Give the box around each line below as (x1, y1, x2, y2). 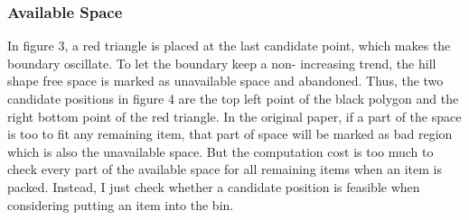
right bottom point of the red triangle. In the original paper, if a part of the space (7, 106, 462, 125)
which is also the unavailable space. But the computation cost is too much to (7, 142, 434, 160)
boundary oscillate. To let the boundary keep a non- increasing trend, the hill (7, 53, 436, 72)
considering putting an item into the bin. (7, 195, 234, 214)
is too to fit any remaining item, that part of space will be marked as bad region (7, 124, 453, 143)
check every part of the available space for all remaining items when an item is (7, 160, 442, 179)
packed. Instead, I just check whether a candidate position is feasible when (7, 177, 420, 196)
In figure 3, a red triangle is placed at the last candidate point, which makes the (7, 36, 451, 55)
